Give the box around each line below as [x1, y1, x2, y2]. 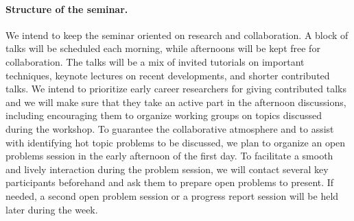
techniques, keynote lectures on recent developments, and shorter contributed [5, 68, 330, 82]
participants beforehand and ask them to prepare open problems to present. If [5, 175, 334, 190]
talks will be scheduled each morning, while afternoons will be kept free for [5, 41, 320, 55]
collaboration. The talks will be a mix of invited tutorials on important [5, 54, 305, 68]
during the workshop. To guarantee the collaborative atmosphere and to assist [5, 121, 334, 135]
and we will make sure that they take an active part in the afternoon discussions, [5, 94, 346, 109]
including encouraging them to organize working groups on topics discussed [5, 108, 322, 122]
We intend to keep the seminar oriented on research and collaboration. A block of [5, 27, 349, 42]
